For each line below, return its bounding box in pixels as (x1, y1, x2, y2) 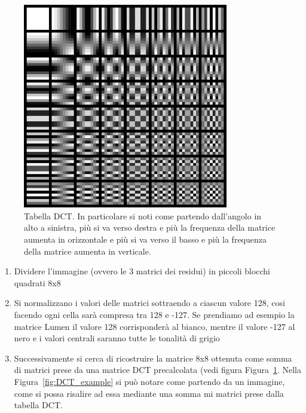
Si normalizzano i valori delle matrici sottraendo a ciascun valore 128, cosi (14, 296, 285, 309)
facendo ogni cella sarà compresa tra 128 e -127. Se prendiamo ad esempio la (14, 308, 295, 320)
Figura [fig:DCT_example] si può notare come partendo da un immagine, (14, 375, 285, 387)
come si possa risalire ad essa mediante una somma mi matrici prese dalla (14, 387, 284, 399)
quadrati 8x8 (14, 276, 61, 289)
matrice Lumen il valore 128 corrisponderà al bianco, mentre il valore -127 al (14, 320, 295, 332)
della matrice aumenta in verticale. (24, 244, 151, 257)
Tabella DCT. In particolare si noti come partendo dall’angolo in (24, 209, 262, 222)
